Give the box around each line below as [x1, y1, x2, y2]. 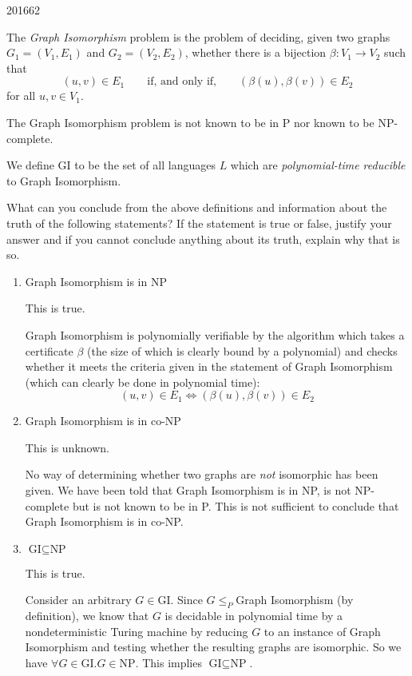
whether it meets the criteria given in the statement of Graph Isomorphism [25, 358, 393, 375]
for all [6, 87, 36, 104]
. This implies [135, 654, 202, 671]
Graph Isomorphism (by [236, 591, 354, 608]
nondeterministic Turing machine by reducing [25, 622, 248, 639]
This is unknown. [25, 439, 109, 455]
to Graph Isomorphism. [6, 172, 121, 189]
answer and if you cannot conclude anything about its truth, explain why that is [6, 230, 400, 247]
